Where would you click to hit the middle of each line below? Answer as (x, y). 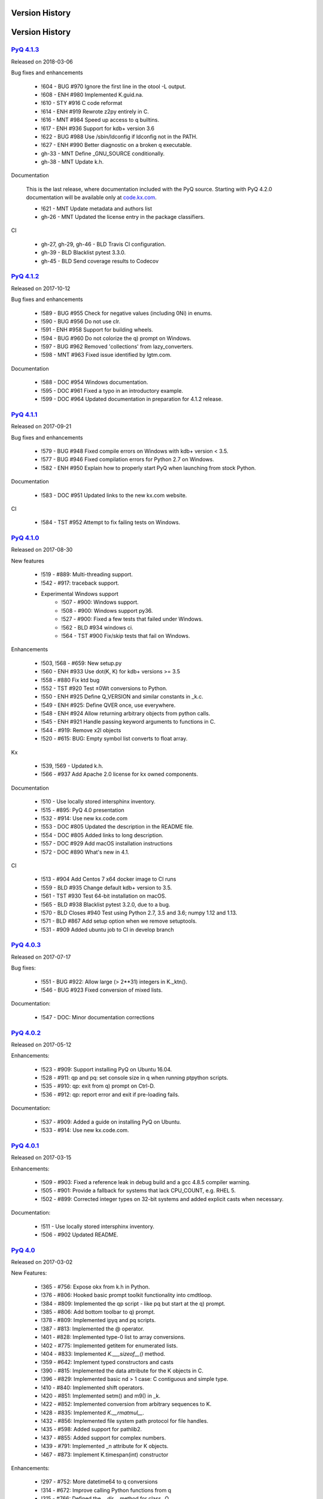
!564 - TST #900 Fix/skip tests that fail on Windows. (126, 636)
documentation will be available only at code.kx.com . (91, 197)
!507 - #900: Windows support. (100, 602)
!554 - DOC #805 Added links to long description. (102, 835)
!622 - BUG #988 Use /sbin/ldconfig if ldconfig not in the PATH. (119, 136)
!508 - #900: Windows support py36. (107, 610)
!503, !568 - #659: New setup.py (81, 663)
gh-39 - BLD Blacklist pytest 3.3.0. (83, 252)
